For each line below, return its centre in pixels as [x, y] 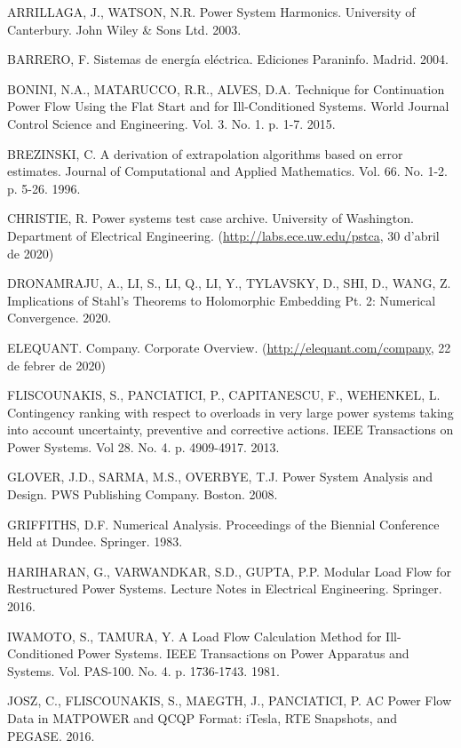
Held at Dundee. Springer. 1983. [95, 541]
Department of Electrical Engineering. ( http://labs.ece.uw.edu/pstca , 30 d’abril [223, 235]
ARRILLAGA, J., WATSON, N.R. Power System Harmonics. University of [211, 12]
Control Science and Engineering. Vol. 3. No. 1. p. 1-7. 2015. [171, 123]
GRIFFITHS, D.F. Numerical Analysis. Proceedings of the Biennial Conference [223, 524]
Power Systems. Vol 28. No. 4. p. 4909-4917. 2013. [143, 446]
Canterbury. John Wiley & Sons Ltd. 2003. [124, 29]
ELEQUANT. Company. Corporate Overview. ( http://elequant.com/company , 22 [229, 347]
